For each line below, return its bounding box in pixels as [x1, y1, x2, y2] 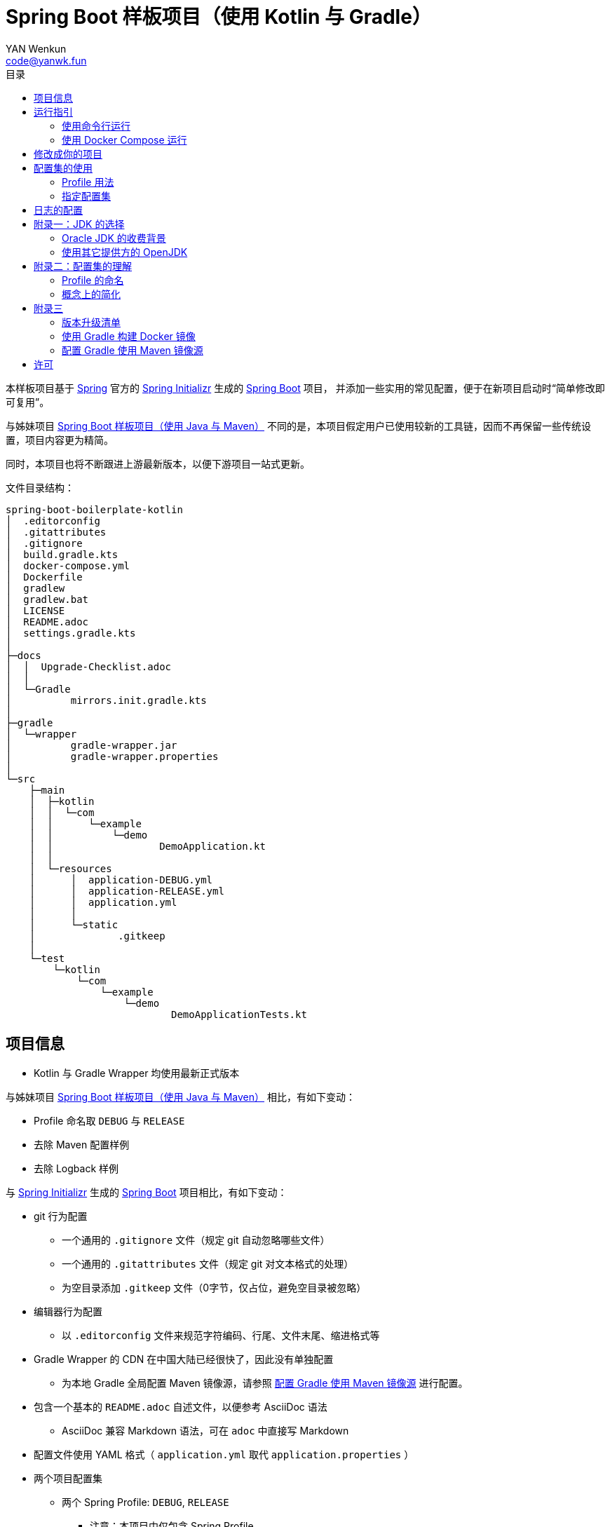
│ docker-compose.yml [6, 559, 130, 571]
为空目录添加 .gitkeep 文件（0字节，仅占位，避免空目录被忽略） [62, 1281, 367, 1294]
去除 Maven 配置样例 [34, 1138, 130, 1151]
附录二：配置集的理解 [34, 259, 132, 272]
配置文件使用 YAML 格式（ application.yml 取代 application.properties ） [34, 1448, 414, 1460]
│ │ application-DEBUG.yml [29, 874, 213, 885]
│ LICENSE [6, 604, 65, 616]
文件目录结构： [6, 481, 74, 494]
